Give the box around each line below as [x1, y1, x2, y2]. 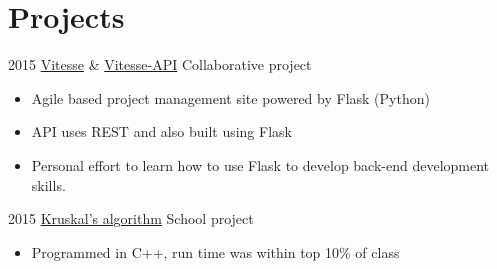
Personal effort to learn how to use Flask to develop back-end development [31, 154, 490, 175]
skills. [31, 174, 66, 195]
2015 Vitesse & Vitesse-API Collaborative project [8, 54, 312, 75]
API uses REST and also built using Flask [31, 121, 292, 142]
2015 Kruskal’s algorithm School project [8, 208, 254, 229]
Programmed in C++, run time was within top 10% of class [31, 241, 400, 262]
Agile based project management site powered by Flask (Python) [31, 87, 430, 108]
